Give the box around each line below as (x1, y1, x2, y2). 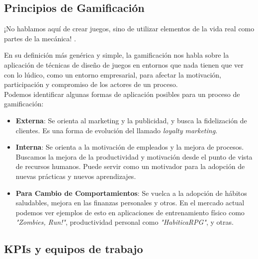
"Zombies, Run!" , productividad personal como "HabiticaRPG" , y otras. (15, 217, 234, 227)
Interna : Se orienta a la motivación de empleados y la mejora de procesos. (15, 142, 244, 152)
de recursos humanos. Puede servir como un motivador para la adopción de (15, 161, 245, 172)
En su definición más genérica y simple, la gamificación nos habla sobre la (4, 50, 229, 60)
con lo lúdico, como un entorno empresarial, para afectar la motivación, (4, 69, 221, 80)
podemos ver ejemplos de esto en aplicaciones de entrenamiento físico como (15, 207, 245, 217)
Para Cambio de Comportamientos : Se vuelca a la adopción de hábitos (15, 187, 247, 198)
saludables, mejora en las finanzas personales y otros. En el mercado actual (15, 197, 245, 208)
